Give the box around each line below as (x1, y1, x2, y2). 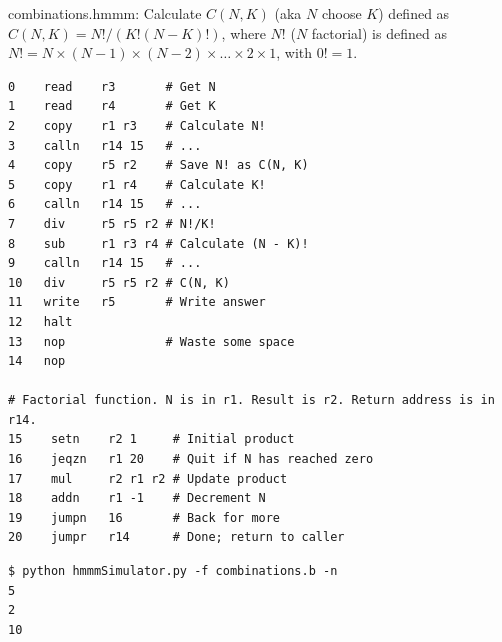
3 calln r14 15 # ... (8, 138, 202, 153)
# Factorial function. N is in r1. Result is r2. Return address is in (8, 393, 495, 408)
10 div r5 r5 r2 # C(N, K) (8, 275, 230, 290)
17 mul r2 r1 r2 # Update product (8, 471, 288, 486)
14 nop (8, 354, 66, 369)
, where (221, 22, 266, 43)
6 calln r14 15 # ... (8, 197, 202, 212)
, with (276, 42, 313, 63)
